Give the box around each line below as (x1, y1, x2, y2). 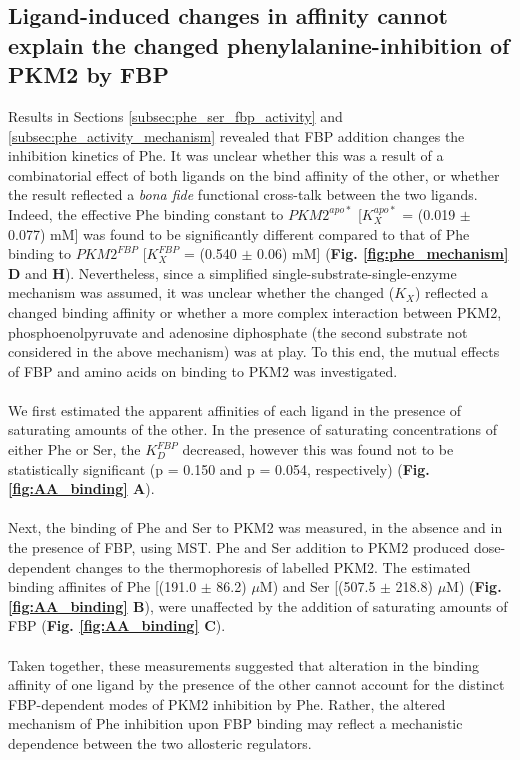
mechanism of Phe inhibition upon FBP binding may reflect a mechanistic (8, 713, 463, 734)
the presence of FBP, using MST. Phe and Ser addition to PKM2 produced (8, 537, 470, 558)
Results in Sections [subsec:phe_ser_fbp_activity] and (8, 105, 343, 126)
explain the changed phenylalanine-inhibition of (8, 29, 510, 60)
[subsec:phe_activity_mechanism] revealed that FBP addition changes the (8, 125, 465, 146)
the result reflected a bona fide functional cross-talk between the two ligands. (8, 184, 478, 205)
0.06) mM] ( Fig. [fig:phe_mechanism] (257, 243, 509, 264)
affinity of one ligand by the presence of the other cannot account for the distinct (8, 674, 505, 695)
